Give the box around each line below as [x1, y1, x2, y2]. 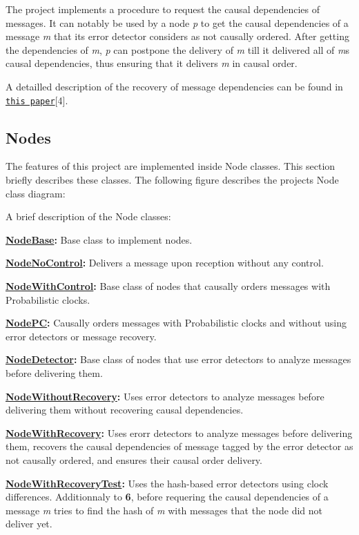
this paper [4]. [6, 93, 68, 107]
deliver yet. [6, 516, 52, 531]
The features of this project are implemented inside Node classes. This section [6, 159, 336, 173]
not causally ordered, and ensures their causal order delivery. [6, 452, 262, 467]
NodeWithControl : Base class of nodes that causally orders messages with [6, 278, 331, 293]
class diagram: [6, 186, 66, 200]
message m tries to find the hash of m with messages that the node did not [6, 503, 323, 517]
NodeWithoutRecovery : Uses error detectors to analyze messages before [6, 389, 324, 403]
